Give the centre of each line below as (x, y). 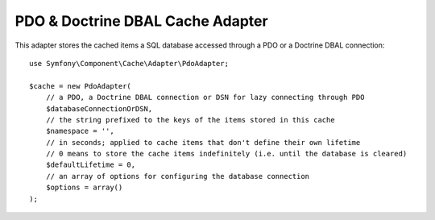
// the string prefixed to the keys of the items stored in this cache (190, 120)
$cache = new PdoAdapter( (81, 86)
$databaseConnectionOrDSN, (99, 108)
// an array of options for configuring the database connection (178, 176)
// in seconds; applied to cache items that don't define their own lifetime (203, 142)
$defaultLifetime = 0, (91, 165)
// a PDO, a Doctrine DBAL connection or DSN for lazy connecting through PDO (205, 98)
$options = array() (84, 188)
